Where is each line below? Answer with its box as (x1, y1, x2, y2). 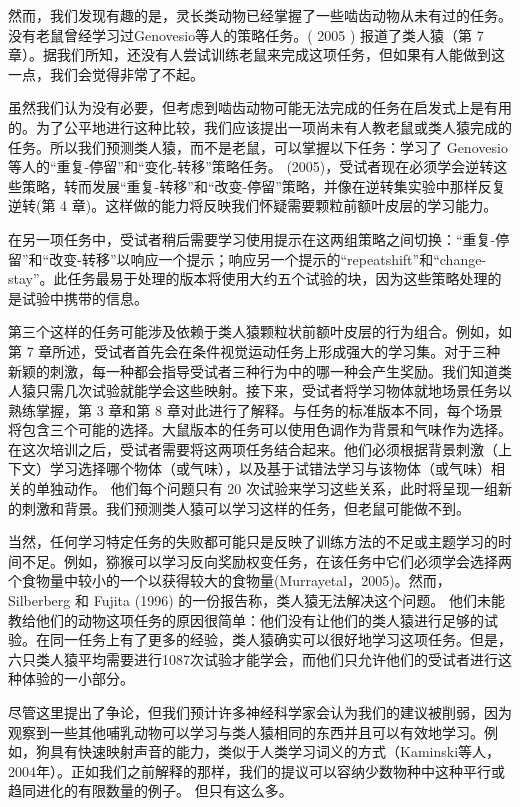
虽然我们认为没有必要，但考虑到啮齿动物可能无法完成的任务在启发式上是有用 (8, 97, 512, 118)
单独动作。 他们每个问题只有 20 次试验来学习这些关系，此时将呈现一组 (35, 478, 498, 499)
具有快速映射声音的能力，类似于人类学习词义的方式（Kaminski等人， (49, 741, 501, 762)
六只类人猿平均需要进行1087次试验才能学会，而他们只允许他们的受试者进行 (8, 648, 498, 669)
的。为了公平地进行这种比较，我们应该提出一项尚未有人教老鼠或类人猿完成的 (8, 116, 512, 137)
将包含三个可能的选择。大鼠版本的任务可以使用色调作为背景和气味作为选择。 (8, 419, 512, 440)
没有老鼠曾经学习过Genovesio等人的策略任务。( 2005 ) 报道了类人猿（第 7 (8, 24, 484, 45)
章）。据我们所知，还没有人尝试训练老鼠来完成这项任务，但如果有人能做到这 (8, 44, 505, 65)
